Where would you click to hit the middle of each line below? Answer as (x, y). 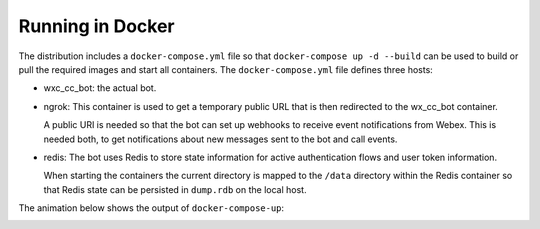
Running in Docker (96, 26)
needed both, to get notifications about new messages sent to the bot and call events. (220, 139)
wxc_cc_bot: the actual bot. (100, 88)
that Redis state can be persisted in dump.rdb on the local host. (175, 189)
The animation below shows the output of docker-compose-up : (151, 208)
